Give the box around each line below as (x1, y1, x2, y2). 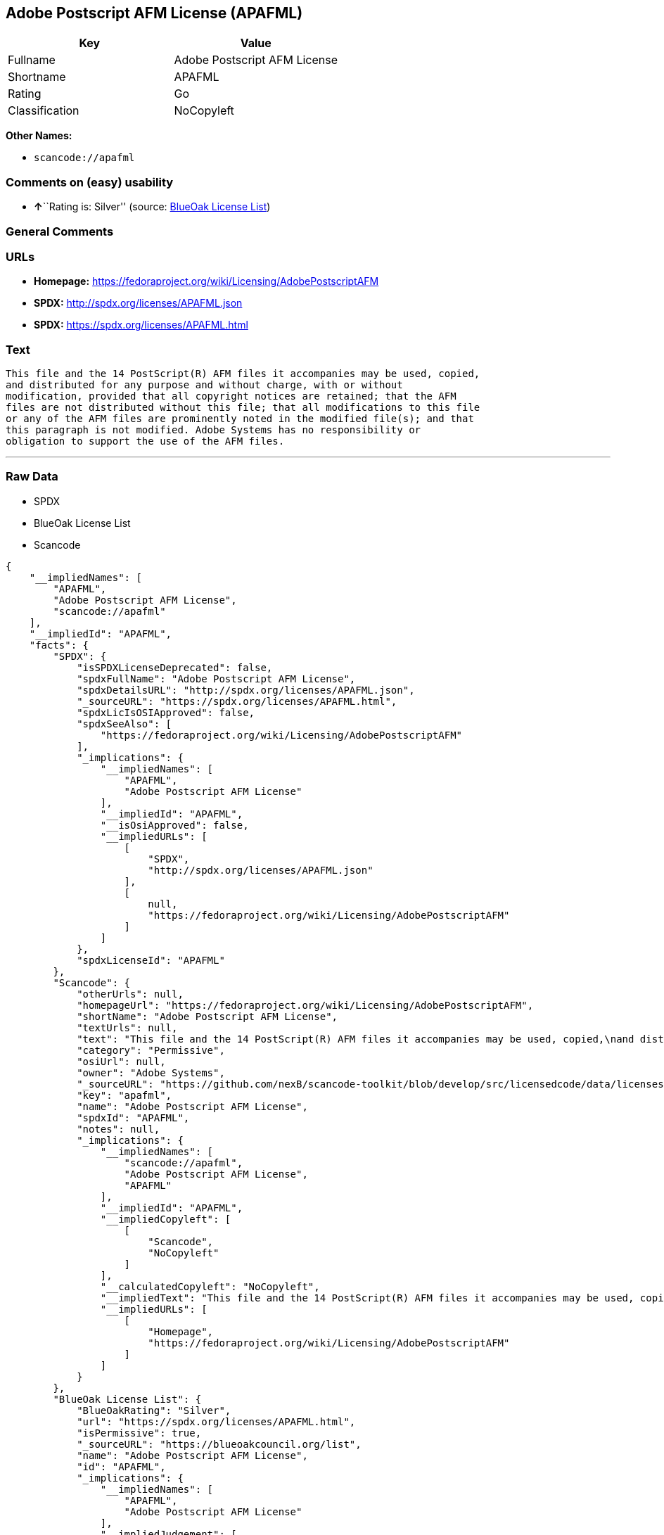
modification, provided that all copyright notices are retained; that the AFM (6, 390, 456, 402)
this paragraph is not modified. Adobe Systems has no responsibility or (6, 424, 421, 436)
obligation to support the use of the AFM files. (6, 435, 285, 447)
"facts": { (29, 639, 89, 651)
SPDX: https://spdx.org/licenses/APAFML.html (34, 319, 248, 331)
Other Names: (6, 129, 72, 142)
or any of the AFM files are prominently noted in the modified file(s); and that (6, 413, 474, 425)
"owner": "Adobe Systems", (77, 1066, 225, 1078)
